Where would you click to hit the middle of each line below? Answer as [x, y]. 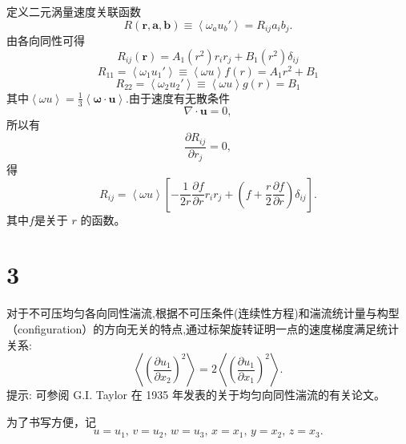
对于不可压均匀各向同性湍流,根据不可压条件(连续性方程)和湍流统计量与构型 [203, 313]
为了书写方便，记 [51, 421]
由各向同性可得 [46, 40]
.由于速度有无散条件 [178, 97]
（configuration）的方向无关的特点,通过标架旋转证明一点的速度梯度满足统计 [203, 328]
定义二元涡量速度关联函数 [74, 11]
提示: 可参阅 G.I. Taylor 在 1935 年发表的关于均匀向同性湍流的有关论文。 [196, 395]
